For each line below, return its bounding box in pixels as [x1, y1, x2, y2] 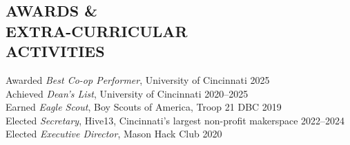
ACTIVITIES [6, 41, 105, 62]
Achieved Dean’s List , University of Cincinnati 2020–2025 [6, 86, 249, 100]
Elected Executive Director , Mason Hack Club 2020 [6, 126, 222, 141]
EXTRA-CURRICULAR [6, 20, 188, 41]
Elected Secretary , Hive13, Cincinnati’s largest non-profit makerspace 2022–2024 [6, 113, 345, 127]
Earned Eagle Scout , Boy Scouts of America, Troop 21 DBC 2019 [6, 100, 282, 114]
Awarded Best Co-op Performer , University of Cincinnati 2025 [6, 72, 270, 87]
